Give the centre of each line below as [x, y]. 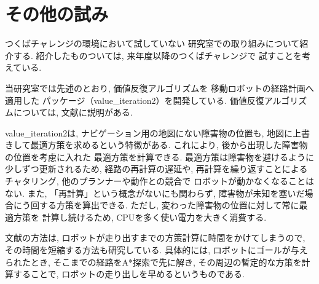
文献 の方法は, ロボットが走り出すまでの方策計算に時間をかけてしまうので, [155, 238]
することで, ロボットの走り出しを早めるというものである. [129, 274]
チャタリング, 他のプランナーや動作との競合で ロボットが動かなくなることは [159, 181]
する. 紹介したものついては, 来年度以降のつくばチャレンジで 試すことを [157, 55]
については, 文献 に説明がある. [73, 112]
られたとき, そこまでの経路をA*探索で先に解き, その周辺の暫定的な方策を [153, 262]
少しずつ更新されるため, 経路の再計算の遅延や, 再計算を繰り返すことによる [156, 169]
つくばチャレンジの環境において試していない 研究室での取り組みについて [152, 43]
